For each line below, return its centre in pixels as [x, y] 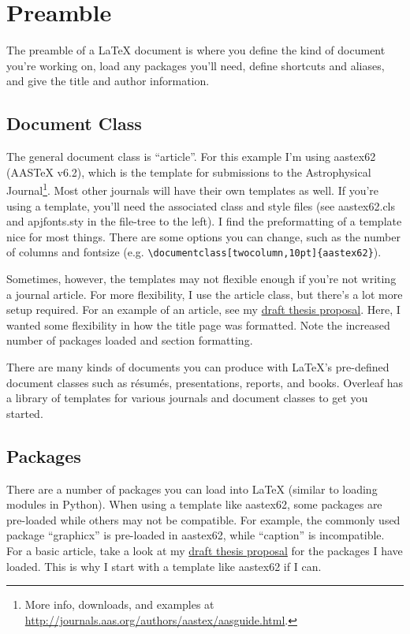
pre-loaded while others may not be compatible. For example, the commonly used [203, 519]
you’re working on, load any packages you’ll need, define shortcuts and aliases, [196, 65]
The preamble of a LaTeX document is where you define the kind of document [196, 50]
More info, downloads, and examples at [119, 604]
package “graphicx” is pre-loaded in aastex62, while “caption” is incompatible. [196, 535]
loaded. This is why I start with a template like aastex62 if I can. [164, 566]
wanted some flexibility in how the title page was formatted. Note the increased [198, 324]
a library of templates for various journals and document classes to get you [187, 398]
